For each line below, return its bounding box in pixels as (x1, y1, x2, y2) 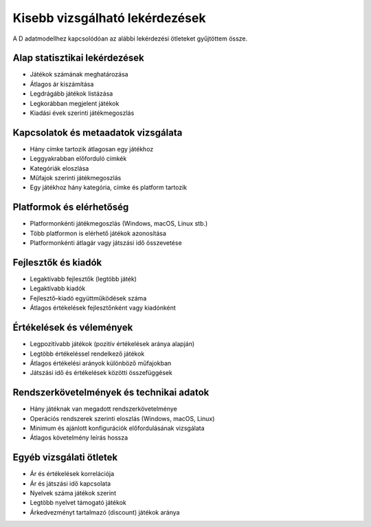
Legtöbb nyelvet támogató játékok (30, 499, 126, 507)
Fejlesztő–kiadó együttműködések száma (30, 294, 147, 302)
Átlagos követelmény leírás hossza (30, 433, 128, 442)
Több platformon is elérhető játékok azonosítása (30, 229, 166, 237)
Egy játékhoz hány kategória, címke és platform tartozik (30, 183, 188, 192)
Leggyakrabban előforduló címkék (30, 155, 127, 163)
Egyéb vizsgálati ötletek (12, 451, 118, 464)
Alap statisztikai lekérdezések (12, 52, 144, 64)
